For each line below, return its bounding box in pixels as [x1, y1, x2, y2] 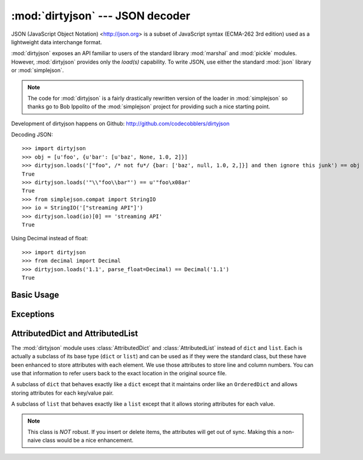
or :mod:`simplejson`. [11, 67, 64, 74]
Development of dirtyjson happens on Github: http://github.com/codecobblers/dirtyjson [11, 120, 230, 127]
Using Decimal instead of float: [11, 235, 88, 242]
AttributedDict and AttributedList [11, 328, 139, 338]
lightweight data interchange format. [11, 38, 102, 45]
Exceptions [11, 309, 54, 319]
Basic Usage [11, 289, 59, 300]
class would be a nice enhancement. [42, 436, 134, 444]
